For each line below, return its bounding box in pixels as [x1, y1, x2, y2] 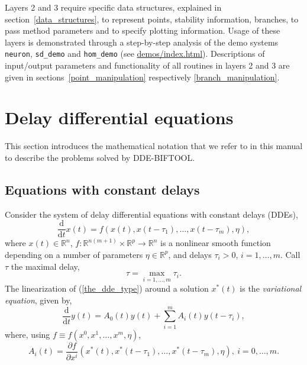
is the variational [240, 282, 302, 295]
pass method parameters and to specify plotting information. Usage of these [5, 24, 280, 37]
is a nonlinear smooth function [160, 237, 271, 249]
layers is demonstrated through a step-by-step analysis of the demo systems [5, 35, 279, 48]
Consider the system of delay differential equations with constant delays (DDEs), [5, 208, 298, 220]
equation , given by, [5, 293, 72, 306]
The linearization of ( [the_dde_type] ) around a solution [5, 282, 209, 295]
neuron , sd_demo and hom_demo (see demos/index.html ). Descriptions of [5, 47, 265, 60]
